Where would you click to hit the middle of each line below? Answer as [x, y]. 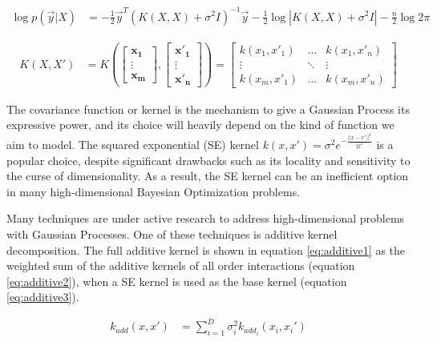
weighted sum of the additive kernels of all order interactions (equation [181, 266]
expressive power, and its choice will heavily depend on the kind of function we [200, 125]
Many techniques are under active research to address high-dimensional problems [206, 218]
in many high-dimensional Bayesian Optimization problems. [154, 191]
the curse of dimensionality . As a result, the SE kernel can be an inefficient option [208, 176]
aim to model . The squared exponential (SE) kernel [133, 144]
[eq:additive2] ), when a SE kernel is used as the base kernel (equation [177, 281]
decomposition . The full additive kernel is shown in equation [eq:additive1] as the [206, 249]
